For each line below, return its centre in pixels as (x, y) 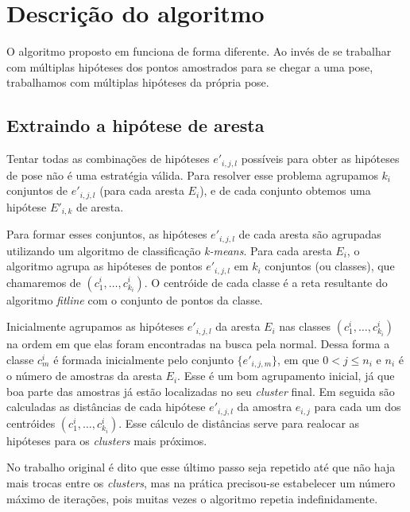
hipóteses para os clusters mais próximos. (107, 440)
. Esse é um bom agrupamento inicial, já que (286, 376)
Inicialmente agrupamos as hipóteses (95, 326)
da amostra (265, 407)
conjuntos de (37, 190)
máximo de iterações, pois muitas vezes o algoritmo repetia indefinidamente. (192, 498)
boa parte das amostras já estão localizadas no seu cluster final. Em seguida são (201, 391)
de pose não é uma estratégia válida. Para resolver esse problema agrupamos (192, 175)
